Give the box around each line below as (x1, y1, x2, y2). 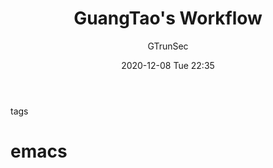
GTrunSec (147, 40, 189, 52)
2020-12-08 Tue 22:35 (121, 59, 215, 71)
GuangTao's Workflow (73, 7, 263, 30)
